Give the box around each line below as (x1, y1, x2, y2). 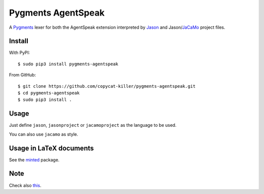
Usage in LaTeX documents (9, 144, 94, 152)
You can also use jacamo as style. (9, 131, 78, 137)
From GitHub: (9, 72, 36, 78)
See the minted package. (9, 156, 60, 163)
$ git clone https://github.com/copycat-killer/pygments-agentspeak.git (18, 83, 196, 89)
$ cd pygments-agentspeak (18, 90, 80, 96)
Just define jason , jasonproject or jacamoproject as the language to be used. (9, 122, 177, 128)
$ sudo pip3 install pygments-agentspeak (18, 61, 118, 67)
